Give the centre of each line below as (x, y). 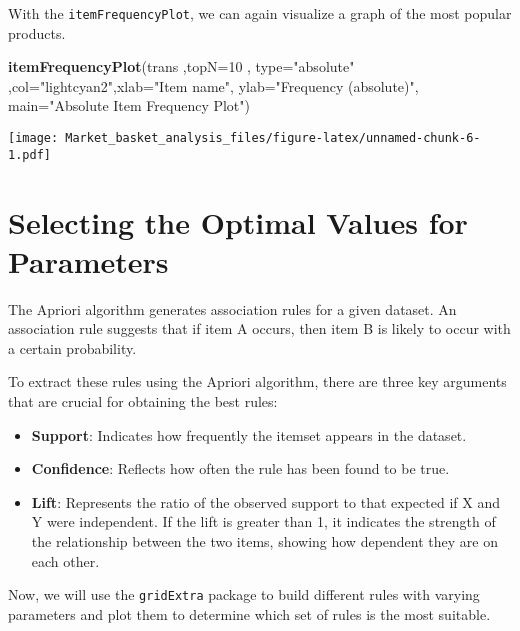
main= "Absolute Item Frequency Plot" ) (129, 105)
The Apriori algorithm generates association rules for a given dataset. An (232, 308)
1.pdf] (29, 154)
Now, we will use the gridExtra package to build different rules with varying (244, 594)
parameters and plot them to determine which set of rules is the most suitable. (249, 613)
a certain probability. (72, 347)
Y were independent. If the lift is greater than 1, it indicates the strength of (263, 521)
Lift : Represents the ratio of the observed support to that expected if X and (265, 501)
